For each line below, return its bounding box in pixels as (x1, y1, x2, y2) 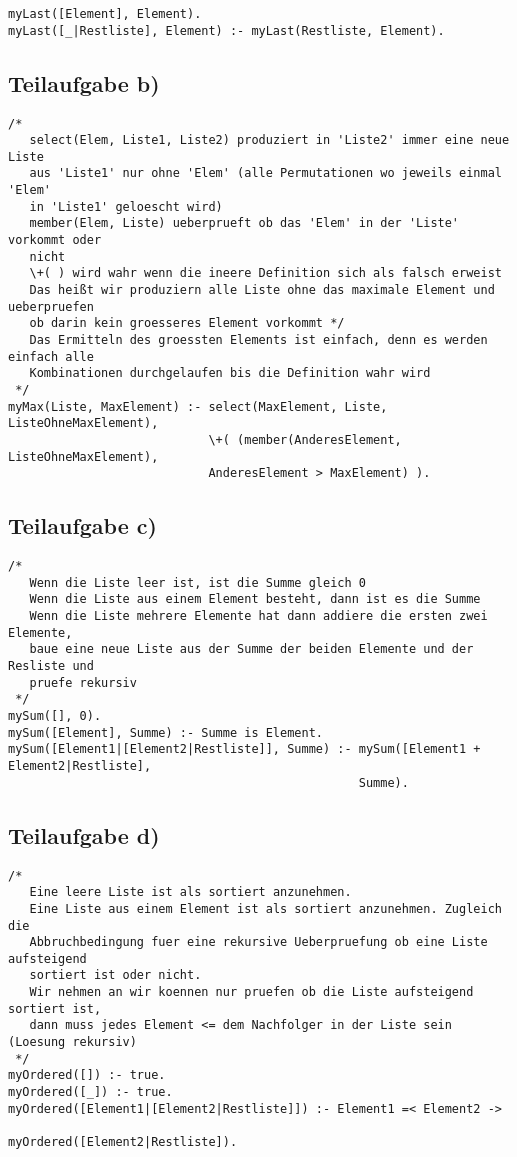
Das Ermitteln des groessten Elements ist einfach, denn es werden (29, 333, 488, 348)
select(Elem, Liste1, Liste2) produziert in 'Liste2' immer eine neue (29, 133, 510, 148)
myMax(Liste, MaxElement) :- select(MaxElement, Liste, (8, 399, 388, 414)
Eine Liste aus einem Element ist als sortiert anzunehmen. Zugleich (29, 901, 502, 916)
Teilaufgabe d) (8, 819, 160, 850)
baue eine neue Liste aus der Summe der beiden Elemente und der (29, 642, 474, 657)
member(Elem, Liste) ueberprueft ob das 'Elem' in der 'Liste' (29, 216, 460, 231)
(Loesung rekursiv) (8, 1035, 137, 1050)
